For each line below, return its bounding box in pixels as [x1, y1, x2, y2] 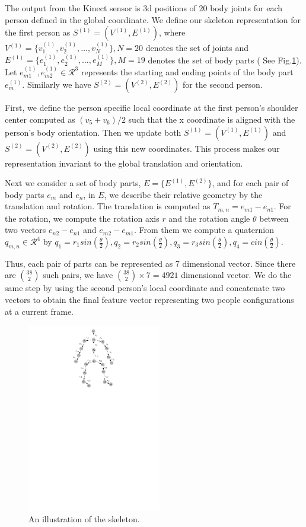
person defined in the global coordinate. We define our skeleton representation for [5, 13, 301, 25]
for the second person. [182, 78, 263, 91]
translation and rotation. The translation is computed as [5, 200, 211, 212]
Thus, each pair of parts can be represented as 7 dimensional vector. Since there [5, 257, 296, 269]
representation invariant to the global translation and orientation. [5, 156, 243, 169]
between [259, 212, 289, 224]
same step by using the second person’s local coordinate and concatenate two [5, 282, 285, 294]
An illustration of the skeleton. [28, 513, 140, 525]
